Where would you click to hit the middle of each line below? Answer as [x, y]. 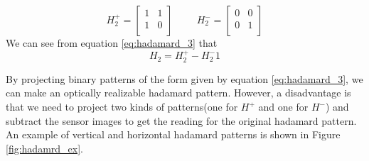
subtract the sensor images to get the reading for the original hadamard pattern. [181, 120]
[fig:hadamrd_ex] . [44, 148]
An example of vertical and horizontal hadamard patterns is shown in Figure [173, 134]
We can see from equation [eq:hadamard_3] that [112, 43]
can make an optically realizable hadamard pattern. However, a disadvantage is [178, 93]
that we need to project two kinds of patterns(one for [122, 107]
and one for [283, 107]
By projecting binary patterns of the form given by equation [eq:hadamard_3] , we [184, 78]
